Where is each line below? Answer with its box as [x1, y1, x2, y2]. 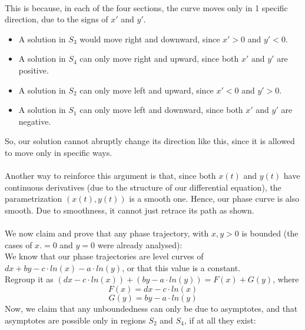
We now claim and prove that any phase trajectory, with [5, 227, 209, 239]
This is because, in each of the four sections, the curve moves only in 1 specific [5, 1, 288, 14]
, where [273, 273, 299, 285]
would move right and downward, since [79, 32, 220, 45]
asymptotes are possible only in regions [5, 314, 146, 326]
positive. [18, 64, 49, 76]
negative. [18, 115, 51, 127]
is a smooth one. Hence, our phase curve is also [129, 192, 300, 205]
